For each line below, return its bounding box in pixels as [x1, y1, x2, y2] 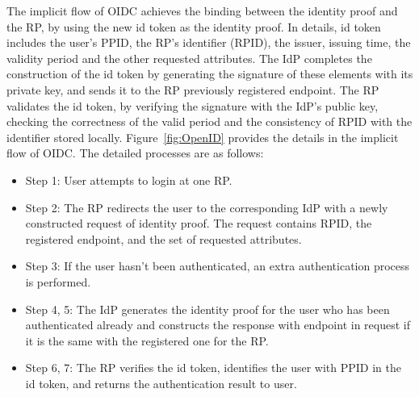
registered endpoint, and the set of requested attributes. [25, 230, 302, 247]
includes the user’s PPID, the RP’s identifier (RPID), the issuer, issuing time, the [6, 34, 411, 51]
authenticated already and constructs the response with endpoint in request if [25, 316, 410, 333]
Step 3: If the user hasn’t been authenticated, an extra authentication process [25, 257, 410, 274]
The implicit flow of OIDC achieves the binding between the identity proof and [6, 2, 398, 19]
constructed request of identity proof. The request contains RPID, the [25, 215, 372, 232]
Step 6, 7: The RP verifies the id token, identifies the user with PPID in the [25, 359, 402, 376]
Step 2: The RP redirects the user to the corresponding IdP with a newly [25, 198, 388, 215]
